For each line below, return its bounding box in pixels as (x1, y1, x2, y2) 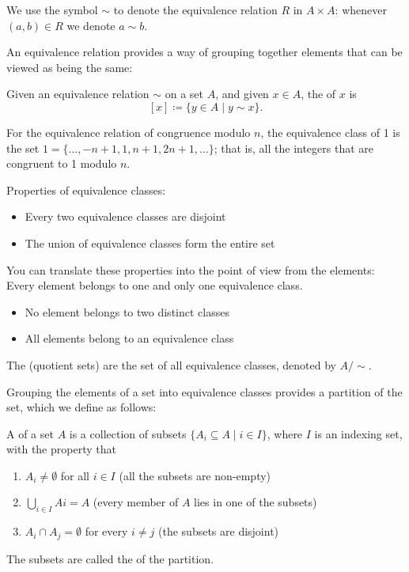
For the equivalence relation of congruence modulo (6, 123, 251, 140)
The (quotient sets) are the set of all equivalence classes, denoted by (6, 356, 336, 373)
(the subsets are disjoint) (158, 523, 279, 540)
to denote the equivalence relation (113, 2, 278, 17)
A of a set (6, 425, 54, 441)
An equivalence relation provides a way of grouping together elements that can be (6, 44, 403, 60)
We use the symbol (6, 2, 98, 17)
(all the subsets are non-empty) (119, 467, 271, 483)
